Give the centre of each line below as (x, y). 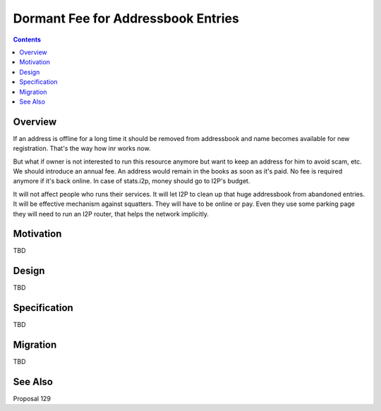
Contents (27, 39)
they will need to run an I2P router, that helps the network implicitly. (111, 214)
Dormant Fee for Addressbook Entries (126, 18)
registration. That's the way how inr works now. (82, 149)
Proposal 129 (32, 399)
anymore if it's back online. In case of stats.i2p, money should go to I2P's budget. (132, 181)
